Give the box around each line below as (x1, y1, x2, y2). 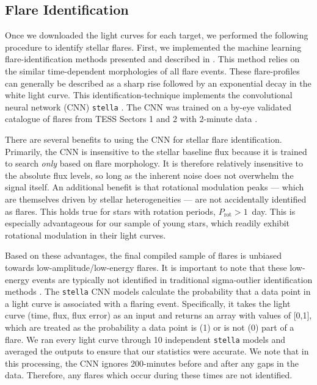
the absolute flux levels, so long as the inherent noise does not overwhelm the (5, 168, 294, 181)
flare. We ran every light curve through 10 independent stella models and (5, 333, 285, 345)
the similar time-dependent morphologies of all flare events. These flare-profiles (5, 64, 300, 77)
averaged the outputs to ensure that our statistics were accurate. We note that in (5, 345, 309, 358)
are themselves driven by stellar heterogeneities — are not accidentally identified (5, 192, 307, 205)
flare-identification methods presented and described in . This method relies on (5, 52, 300, 65)
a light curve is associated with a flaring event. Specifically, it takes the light (5, 297, 291, 309)
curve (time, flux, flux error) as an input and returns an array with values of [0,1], (5, 309, 312, 322)
